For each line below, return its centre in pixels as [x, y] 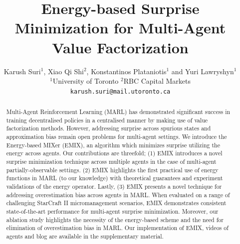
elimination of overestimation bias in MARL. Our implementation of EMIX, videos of [117, 228]
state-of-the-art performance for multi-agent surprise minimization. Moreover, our [112, 211]
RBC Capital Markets [157, 81]
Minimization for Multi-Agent [120, 28]
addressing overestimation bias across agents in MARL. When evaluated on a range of [118, 194]
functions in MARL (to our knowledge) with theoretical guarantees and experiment [115, 178]
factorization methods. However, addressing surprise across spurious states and [109, 128]
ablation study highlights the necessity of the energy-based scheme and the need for [115, 219]
